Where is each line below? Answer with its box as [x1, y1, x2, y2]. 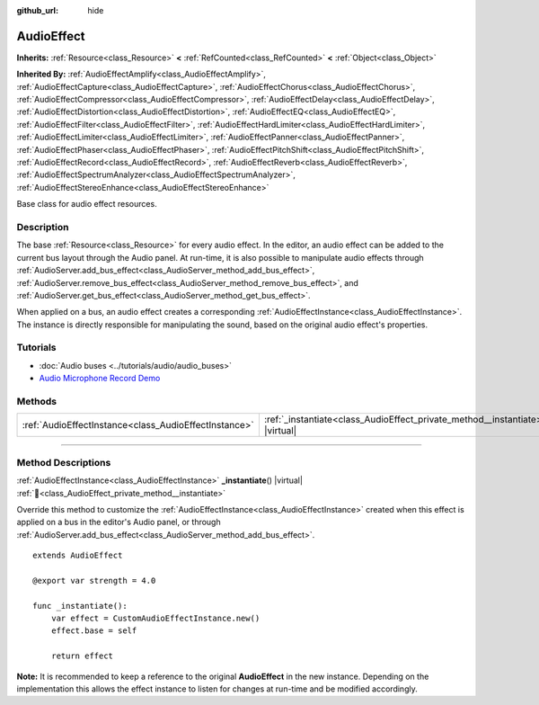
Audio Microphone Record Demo [39, 373, 161, 384]
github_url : [16, 5, 58, 15]
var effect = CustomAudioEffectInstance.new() [50, 613, 261, 624]
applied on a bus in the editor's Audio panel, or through [16, 517, 221, 528]
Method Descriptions [16, 456, 111, 469]
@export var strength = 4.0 [32, 576, 156, 585]
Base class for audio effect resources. [16, 199, 157, 210]
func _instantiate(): [32, 601, 128, 611]
